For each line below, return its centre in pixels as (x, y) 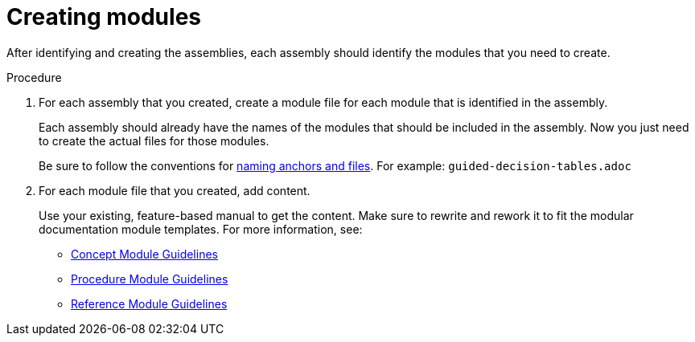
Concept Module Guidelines (144, 254)
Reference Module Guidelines (149, 303)
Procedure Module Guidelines (150, 279)
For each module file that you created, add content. (175, 190)
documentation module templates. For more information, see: (201, 229)
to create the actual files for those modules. (154, 140)
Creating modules (104, 17)
